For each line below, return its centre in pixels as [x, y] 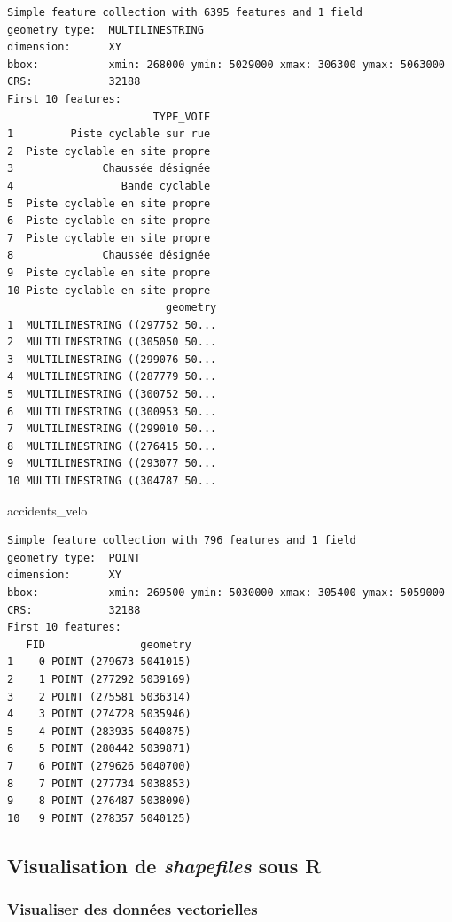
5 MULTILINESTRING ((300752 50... [112, 395]
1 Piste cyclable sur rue [109, 134]
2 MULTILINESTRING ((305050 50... [112, 342]
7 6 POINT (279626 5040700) [99, 766]
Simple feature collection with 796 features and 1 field [182, 541]
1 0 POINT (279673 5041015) [99, 662]
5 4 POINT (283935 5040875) [99, 731]
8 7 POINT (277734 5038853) [99, 783]
